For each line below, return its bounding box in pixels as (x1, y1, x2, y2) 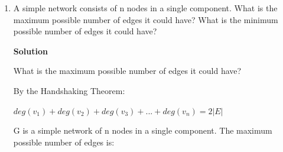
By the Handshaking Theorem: (13, 84, 125, 96)
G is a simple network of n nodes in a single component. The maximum (13, 124, 272, 137)
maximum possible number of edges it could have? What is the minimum (13, 13, 278, 25)
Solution (13, 44, 48, 57)
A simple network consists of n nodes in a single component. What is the (13, 2, 278, 14)
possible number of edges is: (13, 135, 115, 148)
